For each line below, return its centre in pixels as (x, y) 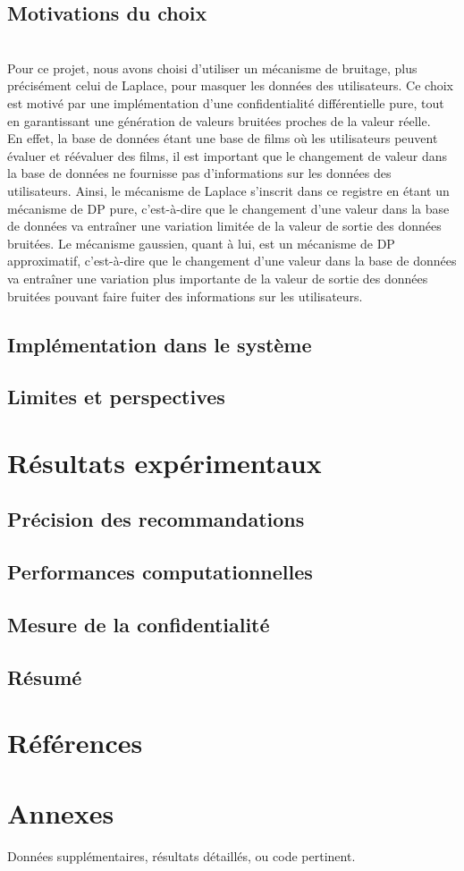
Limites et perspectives (116, 397)
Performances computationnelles (160, 572)
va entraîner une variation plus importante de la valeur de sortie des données (218, 278)
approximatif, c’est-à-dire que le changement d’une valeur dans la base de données (232, 261)
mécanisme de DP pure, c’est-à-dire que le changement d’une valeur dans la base (228, 208)
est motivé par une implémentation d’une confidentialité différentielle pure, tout (226, 102)
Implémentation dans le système (160, 344)
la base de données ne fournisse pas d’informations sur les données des (199, 173)
